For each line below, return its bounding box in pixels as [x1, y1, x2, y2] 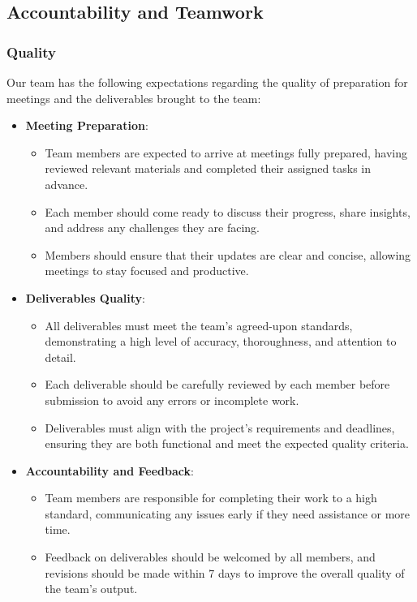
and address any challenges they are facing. [45, 219, 260, 236]
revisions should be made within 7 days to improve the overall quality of [45, 564, 405, 581]
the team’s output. [45, 580, 138, 597]
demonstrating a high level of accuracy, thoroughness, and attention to [45, 333, 397, 350]
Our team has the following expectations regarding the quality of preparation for [6, 74, 408, 90]
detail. [45, 348, 76, 365]
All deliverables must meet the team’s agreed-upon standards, [45, 316, 353, 333]
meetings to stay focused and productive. [45, 262, 249, 279]
